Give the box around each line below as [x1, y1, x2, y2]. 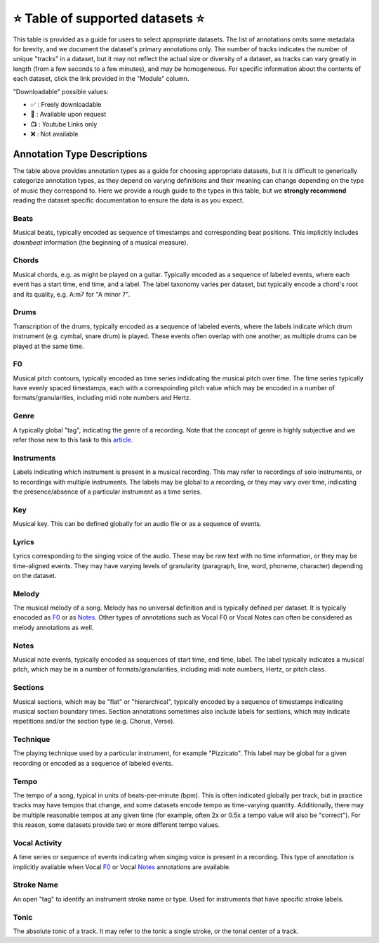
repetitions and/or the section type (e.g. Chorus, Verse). [13, 717, 175, 726]
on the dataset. [13, 571, 57, 579]
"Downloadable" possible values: [13, 87, 109, 96]
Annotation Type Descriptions [13, 148, 147, 160]
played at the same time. [13, 342, 84, 350]
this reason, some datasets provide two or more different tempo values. [13, 821, 220, 829]
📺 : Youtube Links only [30, 120, 98, 128]
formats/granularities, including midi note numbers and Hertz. [13, 394, 192, 402]
